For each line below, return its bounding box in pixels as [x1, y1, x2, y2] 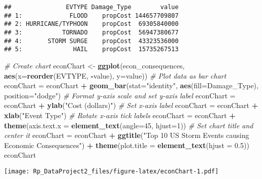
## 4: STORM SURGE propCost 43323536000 [4, 37, 179, 45]
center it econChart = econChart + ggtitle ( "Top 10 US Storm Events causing [4, 130, 249, 140]
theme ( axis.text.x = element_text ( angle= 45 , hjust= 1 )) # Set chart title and [4, 120, 253, 130]
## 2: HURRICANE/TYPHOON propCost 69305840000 [4, 20, 179, 28]
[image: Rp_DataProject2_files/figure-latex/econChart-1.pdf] [4, 167, 219, 175]
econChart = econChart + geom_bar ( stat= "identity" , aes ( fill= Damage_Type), [4, 80, 258, 91]
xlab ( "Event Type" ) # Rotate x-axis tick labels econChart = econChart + [4, 110, 236, 120]
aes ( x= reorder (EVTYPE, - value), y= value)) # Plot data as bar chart [4, 70, 226, 81]
